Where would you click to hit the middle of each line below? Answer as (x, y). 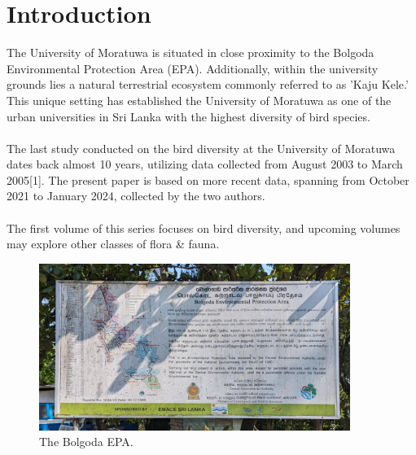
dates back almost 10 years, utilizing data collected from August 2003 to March (205, 164)
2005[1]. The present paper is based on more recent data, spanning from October (208, 179)
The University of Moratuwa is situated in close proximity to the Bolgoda (190, 52)
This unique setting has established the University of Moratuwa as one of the (199, 100)
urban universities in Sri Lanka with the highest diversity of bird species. (188, 116)
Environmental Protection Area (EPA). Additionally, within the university (193, 68)
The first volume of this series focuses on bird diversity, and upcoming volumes (204, 227)
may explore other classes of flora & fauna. (113, 244)
